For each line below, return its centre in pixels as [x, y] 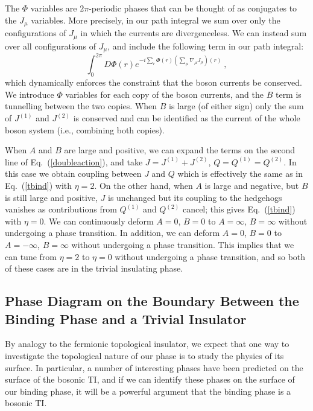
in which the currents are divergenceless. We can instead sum [194, 33]
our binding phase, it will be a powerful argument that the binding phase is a [148, 391]
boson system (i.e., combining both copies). [85, 129]
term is [288, 94]
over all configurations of [51, 46]
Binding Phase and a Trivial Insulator [126, 318]
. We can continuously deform [99, 221]
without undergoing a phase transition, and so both [210, 256]
